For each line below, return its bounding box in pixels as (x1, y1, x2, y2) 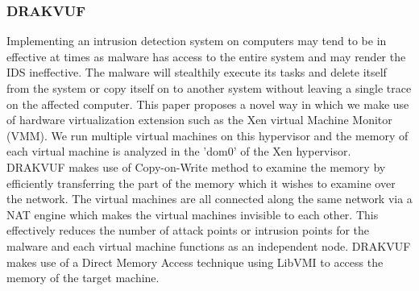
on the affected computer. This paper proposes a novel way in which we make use (6, 95, 409, 112)
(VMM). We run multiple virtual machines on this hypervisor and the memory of (6, 127, 409, 143)
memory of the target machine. (6, 269, 160, 286)
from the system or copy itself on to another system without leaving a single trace (6, 80, 412, 96)
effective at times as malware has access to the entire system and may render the (6, 48, 406, 64)
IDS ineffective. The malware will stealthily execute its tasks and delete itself (6, 64, 387, 81)
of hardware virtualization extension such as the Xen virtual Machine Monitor (6, 111, 392, 128)
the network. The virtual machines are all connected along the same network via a (6, 190, 413, 207)
